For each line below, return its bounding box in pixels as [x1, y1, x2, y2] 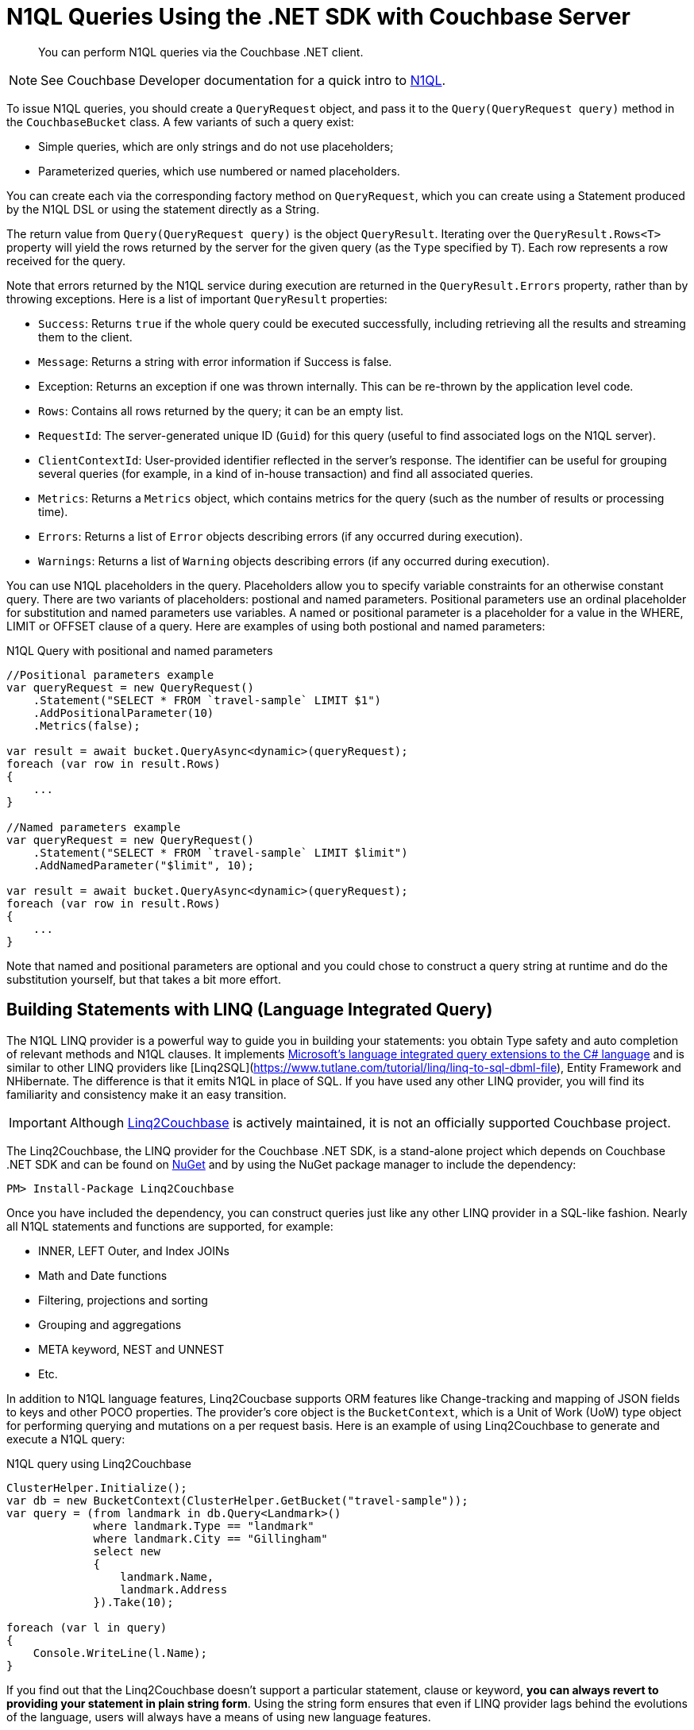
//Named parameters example [6, 820, 181, 834]
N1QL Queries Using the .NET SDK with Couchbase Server [6, 3, 630, 30]
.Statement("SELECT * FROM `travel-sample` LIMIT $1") [33, 693, 382, 707]
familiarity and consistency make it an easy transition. [6, 1087, 287, 1101]
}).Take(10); [93, 1595, 174, 1609]
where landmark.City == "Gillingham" [93, 1532, 328, 1545]
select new [93, 1544, 160, 1558]
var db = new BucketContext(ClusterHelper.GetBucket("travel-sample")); [6, 1493, 468, 1507]
